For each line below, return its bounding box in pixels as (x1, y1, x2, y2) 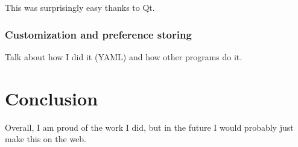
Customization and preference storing (5, 27, 192, 42)
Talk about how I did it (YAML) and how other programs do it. (5, 50, 243, 63)
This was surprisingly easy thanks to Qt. (5, 1, 155, 13)
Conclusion (5, 86, 98, 110)
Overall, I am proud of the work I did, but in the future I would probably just (5, 120, 294, 133)
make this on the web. (5, 133, 87, 145)
